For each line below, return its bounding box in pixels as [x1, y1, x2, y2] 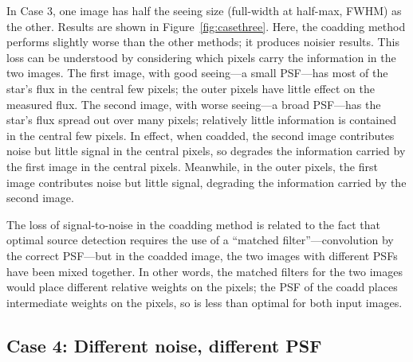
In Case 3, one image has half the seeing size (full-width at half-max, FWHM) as [6, 2, 402, 18]
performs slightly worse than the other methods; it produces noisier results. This [6, 33, 399, 50]
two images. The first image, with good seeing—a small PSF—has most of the [6, 64, 388, 81]
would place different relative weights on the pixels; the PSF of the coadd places [6, 278, 398, 295]
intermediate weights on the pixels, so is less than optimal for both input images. [6, 294, 403, 310]
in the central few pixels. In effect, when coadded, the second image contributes [6, 127, 395, 143]
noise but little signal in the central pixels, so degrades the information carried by [6, 142, 406, 159]
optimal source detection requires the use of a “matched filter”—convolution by [6, 232, 394, 248]
